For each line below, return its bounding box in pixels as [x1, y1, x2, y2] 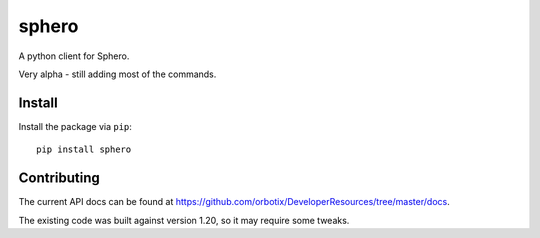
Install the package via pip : [18, 120, 132, 132]
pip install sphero [36, 144, 132, 155]
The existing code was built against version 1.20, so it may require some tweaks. [18, 214, 350, 226]
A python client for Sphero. [18, 50, 130, 62]
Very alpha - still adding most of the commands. [18, 68, 217, 80]
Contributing [18, 170, 100, 187]
